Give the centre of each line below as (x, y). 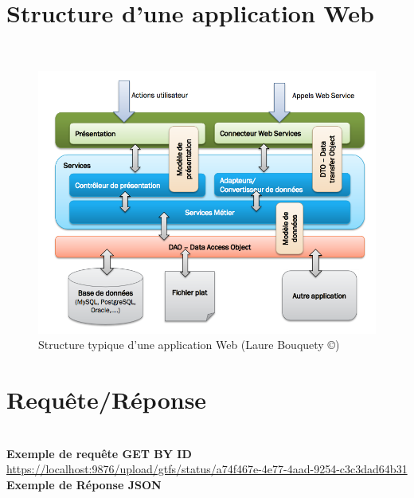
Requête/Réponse (107, 399)
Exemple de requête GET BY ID (99, 453)
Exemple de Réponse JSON (84, 484)
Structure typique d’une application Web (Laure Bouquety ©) (189, 345)
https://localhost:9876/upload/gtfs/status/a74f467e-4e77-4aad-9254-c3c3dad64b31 (207, 469)
